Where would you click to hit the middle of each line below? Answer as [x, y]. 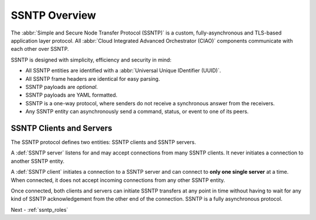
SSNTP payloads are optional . [62, 87]
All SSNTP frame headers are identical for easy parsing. [93, 78]
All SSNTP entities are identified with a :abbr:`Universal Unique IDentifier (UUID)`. [123, 71]
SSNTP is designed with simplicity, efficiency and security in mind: [91, 60]
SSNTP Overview [54, 15]
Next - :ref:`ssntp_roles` [39, 209]
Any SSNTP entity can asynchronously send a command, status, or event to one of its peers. [137, 112]
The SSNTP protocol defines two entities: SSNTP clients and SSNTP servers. [103, 142]
